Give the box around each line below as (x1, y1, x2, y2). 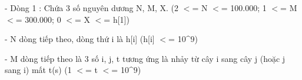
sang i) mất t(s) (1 (5, 64, 72, 76)
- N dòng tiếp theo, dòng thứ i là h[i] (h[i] (5, 33, 155, 45)
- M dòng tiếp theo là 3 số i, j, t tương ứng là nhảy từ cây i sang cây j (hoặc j (5, 52, 286, 64)
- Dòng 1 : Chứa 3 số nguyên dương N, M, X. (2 (5, 2, 179, 13)
